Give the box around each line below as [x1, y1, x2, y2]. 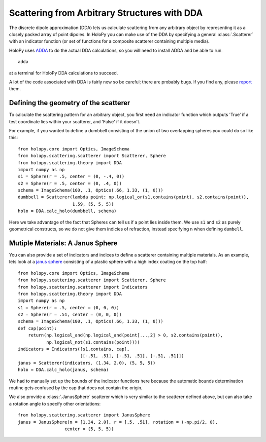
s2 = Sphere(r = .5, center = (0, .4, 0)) [18, 181, 122, 186]
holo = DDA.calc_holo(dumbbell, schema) [18, 208, 117, 214]
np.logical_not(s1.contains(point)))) [46, 339, 140, 345]
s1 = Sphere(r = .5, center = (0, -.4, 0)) [18, 174, 125, 180]
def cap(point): [18, 326, 57, 331]
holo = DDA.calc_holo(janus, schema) [18, 367, 109, 372]
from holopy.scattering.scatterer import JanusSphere [18, 412, 150, 418]
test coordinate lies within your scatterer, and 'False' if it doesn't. [9, 118, 140, 124]
